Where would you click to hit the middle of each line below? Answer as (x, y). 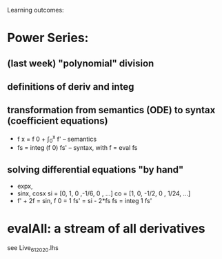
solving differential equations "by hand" (95, 170)
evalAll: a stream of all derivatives (106, 229)
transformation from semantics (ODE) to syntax (111, 110)
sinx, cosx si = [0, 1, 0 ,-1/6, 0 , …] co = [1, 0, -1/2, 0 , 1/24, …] (104, 193)
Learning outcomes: (36, 10)
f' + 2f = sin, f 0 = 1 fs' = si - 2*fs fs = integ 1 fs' (84, 201)
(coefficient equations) (58, 121)
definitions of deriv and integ (71, 87)
